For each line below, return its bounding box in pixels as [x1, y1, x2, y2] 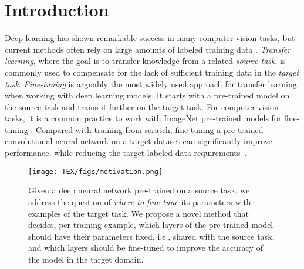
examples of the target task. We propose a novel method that [28, 207, 249, 219]
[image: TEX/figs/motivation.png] [28, 167, 163, 176]
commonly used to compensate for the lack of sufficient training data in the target [5, 66, 299, 78]
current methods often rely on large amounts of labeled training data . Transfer [5, 43, 291, 55]
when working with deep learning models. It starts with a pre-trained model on [5, 89, 290, 101]
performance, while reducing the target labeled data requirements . [5, 147, 247, 159]
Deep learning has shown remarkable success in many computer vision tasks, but [5, 32, 295, 44]
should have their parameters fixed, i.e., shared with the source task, [28, 230, 275, 242]
